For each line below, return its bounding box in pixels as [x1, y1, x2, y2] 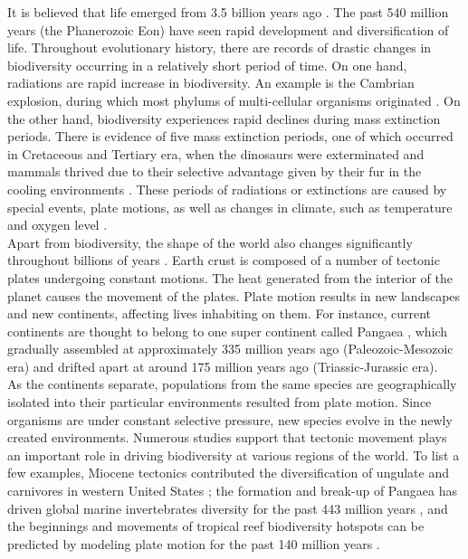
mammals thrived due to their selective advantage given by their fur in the [7, 162, 422, 181]
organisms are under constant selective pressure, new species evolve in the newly [7, 410, 453, 429]
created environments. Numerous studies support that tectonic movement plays [7, 428, 447, 447]
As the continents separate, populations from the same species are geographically [7, 374, 457, 393]
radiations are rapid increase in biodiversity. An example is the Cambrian [7, 73, 415, 92]
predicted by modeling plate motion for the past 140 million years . [7, 534, 380, 553]
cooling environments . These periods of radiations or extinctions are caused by [7, 179, 447, 198]
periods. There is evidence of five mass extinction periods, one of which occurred [7, 127, 454, 146]
